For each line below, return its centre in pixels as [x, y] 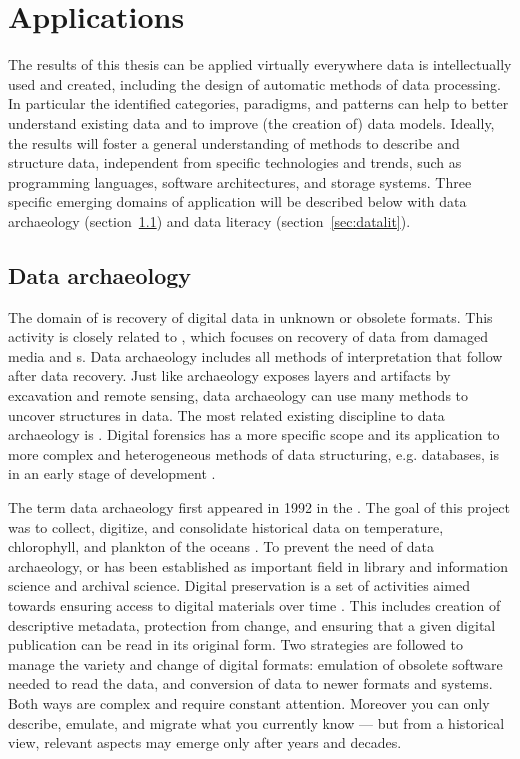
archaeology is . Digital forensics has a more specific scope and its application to [254, 434]
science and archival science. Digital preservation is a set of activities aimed [239, 585]
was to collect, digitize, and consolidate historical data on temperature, [226, 526]
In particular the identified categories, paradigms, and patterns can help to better [258, 103]
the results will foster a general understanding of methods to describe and [234, 142]
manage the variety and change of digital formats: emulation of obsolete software [255, 663]
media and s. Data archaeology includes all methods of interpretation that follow [255, 355]
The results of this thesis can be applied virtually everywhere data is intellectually [260, 64]
